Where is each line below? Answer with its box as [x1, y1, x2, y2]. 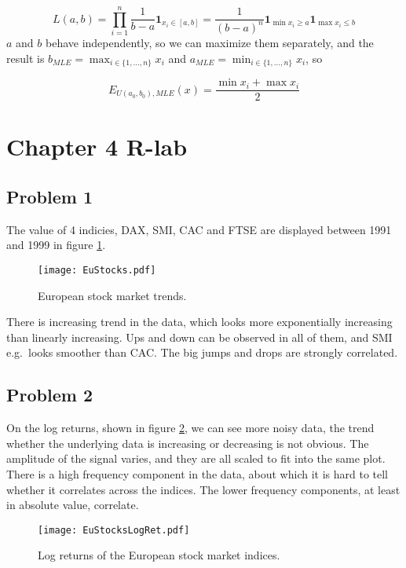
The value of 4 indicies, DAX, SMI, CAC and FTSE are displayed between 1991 [6, 221, 392, 237]
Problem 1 [6, 185, 93, 208]
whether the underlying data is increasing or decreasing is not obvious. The [6, 434, 369, 451]
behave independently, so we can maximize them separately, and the [45, 35, 374, 51]
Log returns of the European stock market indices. [38, 547, 280, 563]
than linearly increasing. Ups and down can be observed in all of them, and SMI [6, 328, 393, 345]
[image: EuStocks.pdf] [38, 265, 156, 276]
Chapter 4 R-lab [6, 130, 188, 163]
